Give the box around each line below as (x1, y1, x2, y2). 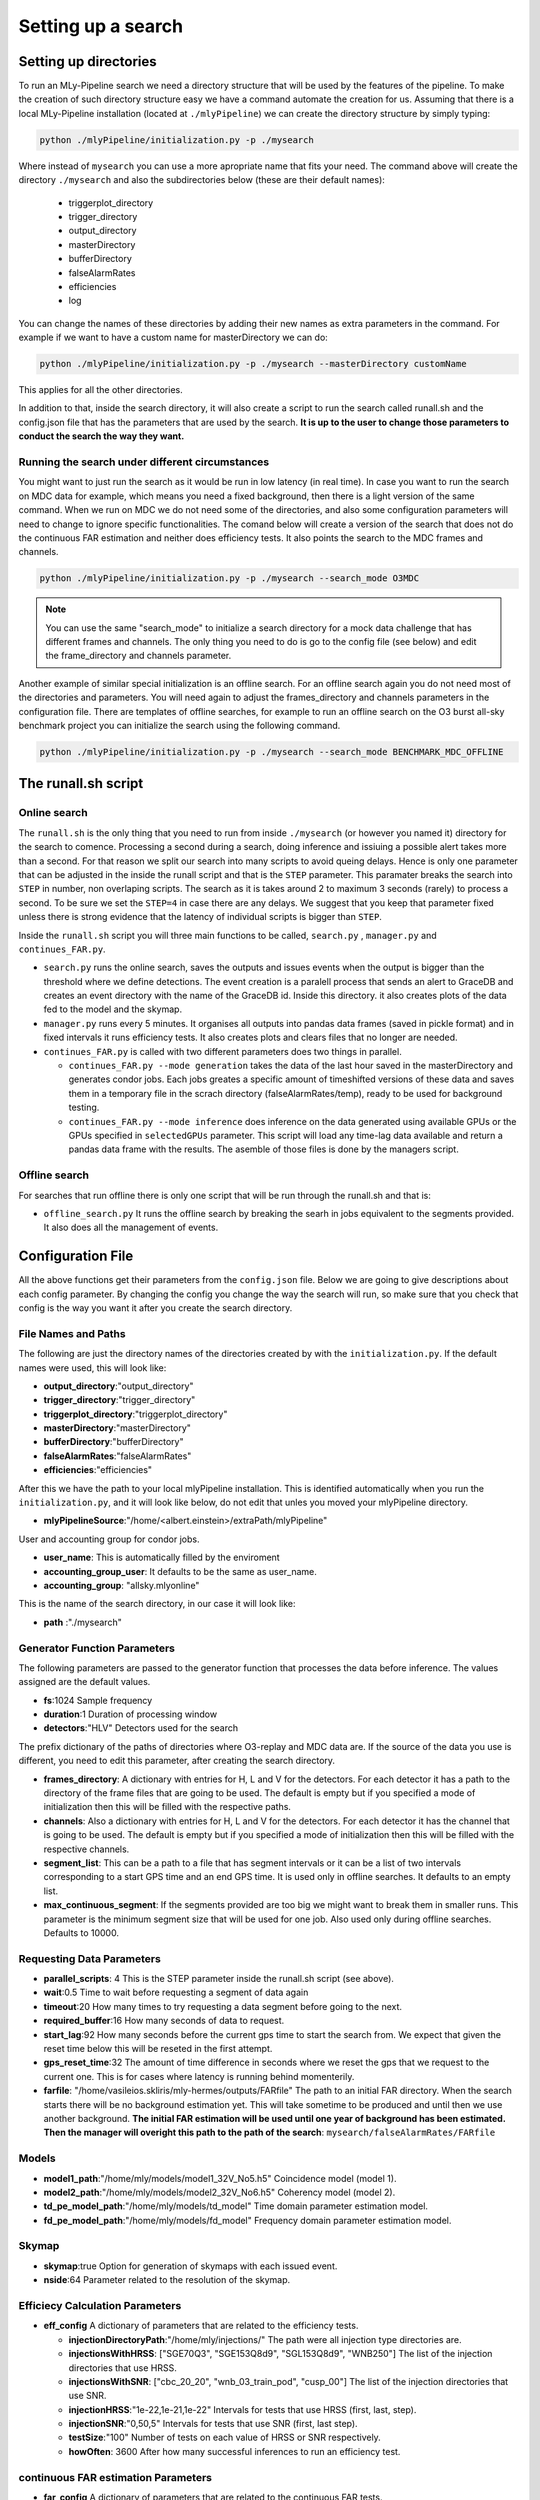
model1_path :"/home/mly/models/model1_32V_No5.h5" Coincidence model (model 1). (43, 2172, 397, 2184)
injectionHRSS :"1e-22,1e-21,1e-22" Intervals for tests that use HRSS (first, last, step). (68, 2403, 417, 2415)
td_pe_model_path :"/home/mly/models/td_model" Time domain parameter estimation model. (43, 2200, 429, 2212)
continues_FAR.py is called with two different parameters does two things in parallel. (43, 1045, 402, 1057)
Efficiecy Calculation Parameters (18, 2298, 182, 2312)
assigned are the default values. (18, 1676, 151, 1688)
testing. (68, 1101, 100, 1114)
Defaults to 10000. (43, 1926, 120, 1939)
